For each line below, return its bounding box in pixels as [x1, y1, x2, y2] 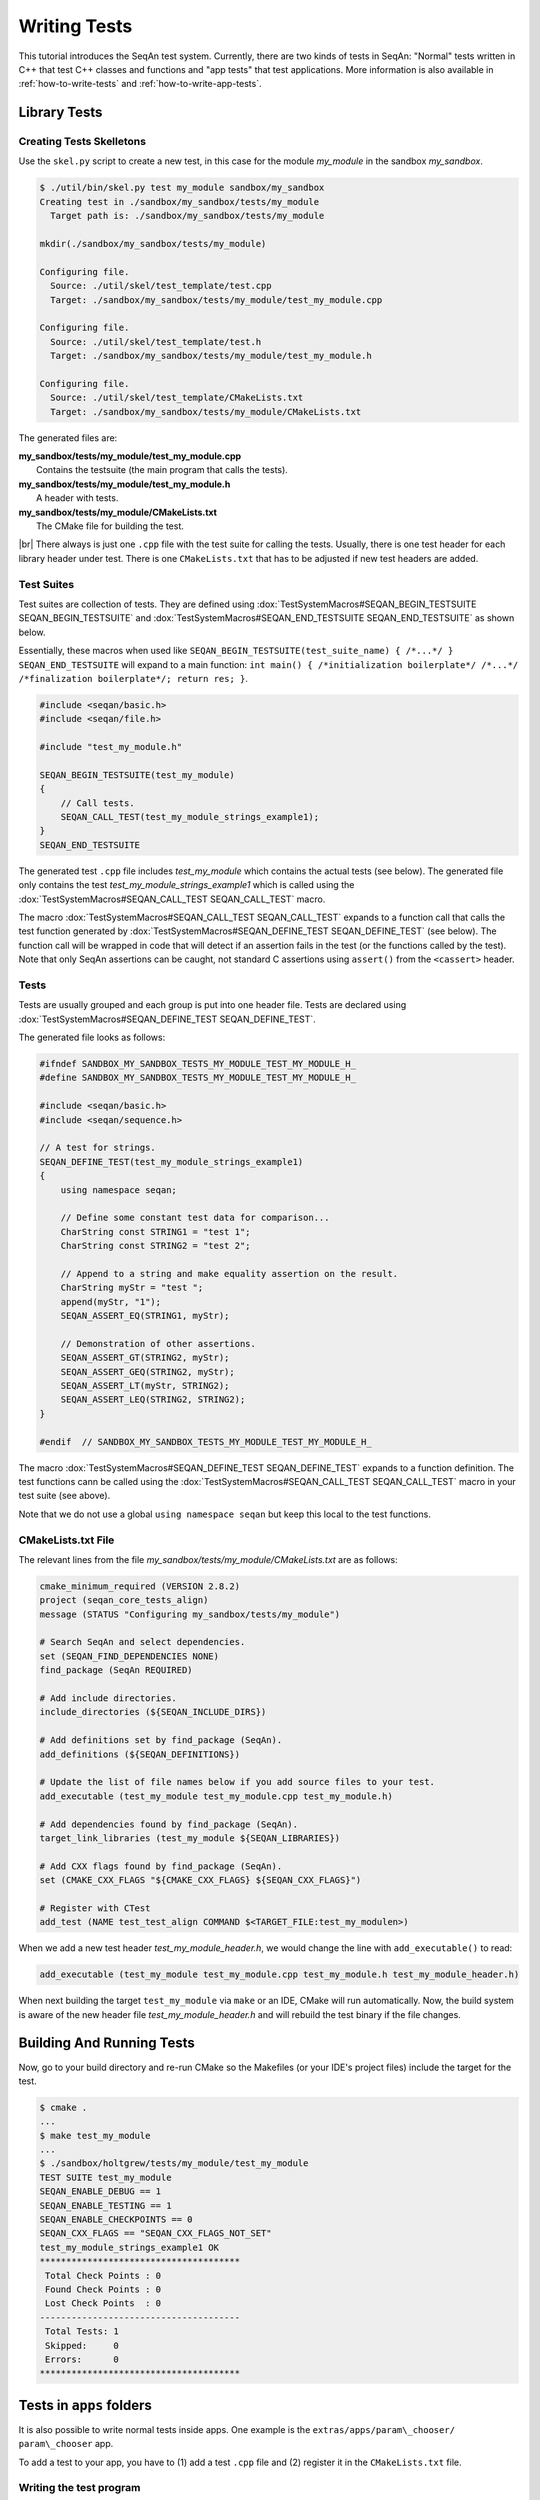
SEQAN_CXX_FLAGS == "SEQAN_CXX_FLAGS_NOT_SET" [39, 2228, 272, 2239]
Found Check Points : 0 [45, 2283, 162, 2295]
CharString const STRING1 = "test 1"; [60, 1226, 251, 1237]
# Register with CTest [39, 1902, 151, 1914]
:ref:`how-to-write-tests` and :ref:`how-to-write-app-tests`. [18, 78, 262, 90]
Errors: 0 [45, 2353, 120, 2365]
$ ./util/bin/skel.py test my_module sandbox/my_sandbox [39, 182, 325, 194]
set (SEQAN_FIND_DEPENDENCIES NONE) [39, 1650, 220, 1662]
